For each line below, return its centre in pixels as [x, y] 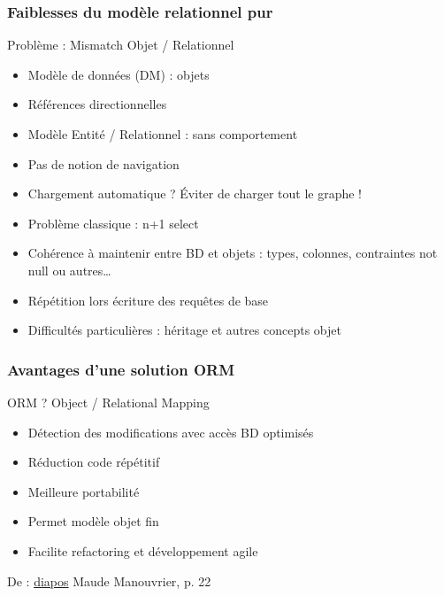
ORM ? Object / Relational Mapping [108, 402]
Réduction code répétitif [94, 462]
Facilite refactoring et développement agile [143, 550]
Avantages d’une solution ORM [121, 369]
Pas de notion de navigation [103, 163]
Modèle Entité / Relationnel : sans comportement [163, 134]
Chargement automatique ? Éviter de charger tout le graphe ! [195, 194]
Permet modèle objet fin [93, 521]
